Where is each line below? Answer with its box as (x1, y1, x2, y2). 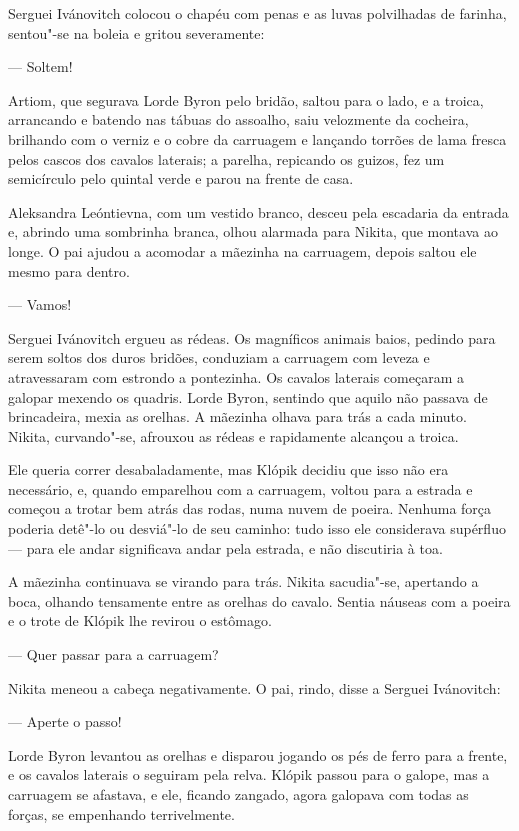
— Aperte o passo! (8, 711, 122, 732)
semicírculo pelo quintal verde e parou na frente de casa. (8, 168, 354, 189)
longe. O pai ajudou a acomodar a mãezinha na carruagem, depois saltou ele (8, 240, 477, 261)
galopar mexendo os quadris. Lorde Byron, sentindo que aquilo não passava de (8, 386, 488, 407)
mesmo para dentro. (8, 260, 130, 281)
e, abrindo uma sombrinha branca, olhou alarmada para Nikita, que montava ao (8, 221, 498, 242)
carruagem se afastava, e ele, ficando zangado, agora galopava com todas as (8, 784, 469, 804)
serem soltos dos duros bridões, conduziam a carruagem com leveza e (8, 347, 430, 368)
